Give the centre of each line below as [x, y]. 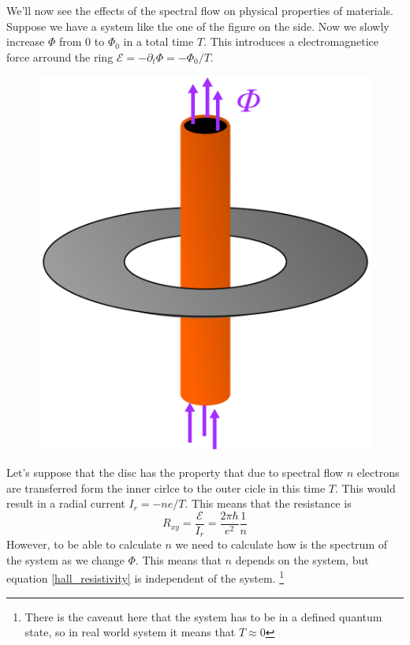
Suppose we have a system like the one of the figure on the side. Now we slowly [198, 26]
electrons [378, 472]
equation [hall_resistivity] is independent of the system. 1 [145, 577]
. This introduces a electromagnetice [291, 41]
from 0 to [82, 41]
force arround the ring [60, 56]
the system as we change [65, 559]
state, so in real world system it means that [130, 632]
